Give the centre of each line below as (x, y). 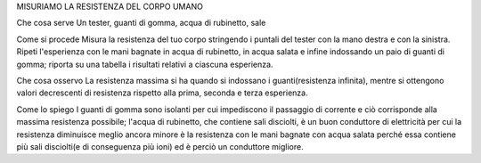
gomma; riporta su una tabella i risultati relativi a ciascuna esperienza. (145, 64)
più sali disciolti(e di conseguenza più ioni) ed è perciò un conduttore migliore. (160, 146)
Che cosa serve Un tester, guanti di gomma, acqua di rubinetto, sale (141, 23)
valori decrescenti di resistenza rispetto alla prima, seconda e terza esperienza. (162, 93)
